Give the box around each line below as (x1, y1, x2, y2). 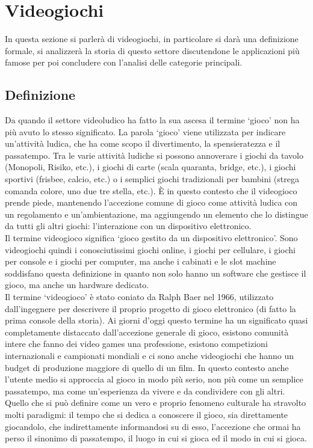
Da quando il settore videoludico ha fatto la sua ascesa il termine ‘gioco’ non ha (5, 114, 300, 126)
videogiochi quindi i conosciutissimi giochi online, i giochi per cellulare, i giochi (5, 243, 296, 256)
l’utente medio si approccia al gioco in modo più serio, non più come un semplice (5, 373, 303, 385)
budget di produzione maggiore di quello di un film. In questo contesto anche (5, 361, 289, 373)
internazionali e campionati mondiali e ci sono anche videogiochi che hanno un (5, 349, 294, 361)
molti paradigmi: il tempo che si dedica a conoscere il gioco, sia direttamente (5, 408, 288, 420)
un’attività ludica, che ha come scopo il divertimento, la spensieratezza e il (5, 137, 280, 150)
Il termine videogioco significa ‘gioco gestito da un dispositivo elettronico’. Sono (5, 232, 298, 244)
